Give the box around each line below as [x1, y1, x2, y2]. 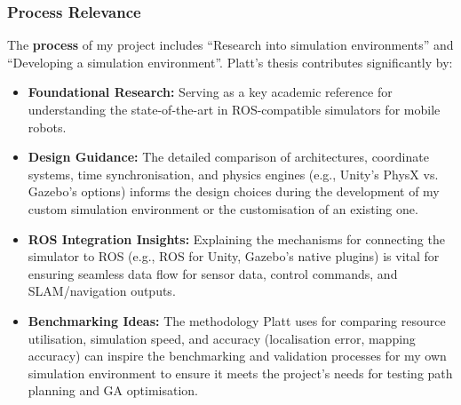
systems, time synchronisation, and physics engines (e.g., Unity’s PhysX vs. [28, 164, 439, 183]
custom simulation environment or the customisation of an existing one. [28, 199, 418, 218]
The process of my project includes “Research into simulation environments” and [7, 36, 454, 54]
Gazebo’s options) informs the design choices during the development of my [28, 182, 440, 201]
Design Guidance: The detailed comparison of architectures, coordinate [28, 147, 429, 166]
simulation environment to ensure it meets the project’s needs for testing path [28, 363, 453, 382]
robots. [28, 117, 67, 136]
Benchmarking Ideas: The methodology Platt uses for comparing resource [28, 311, 446, 330]
